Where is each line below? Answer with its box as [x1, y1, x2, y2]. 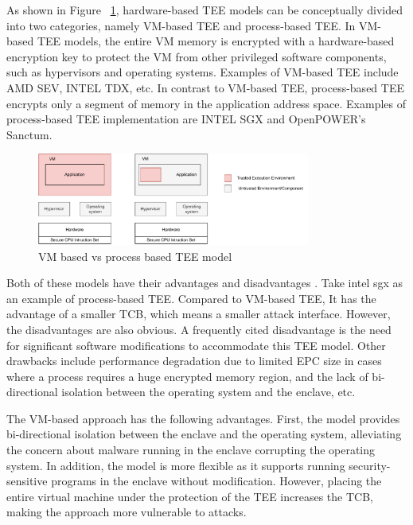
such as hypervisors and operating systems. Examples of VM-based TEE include [6, 64, 399, 80]
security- [349, 457, 391, 473]
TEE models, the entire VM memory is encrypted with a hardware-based [37, 33, 395, 49]
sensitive [6, 472, 48, 489]
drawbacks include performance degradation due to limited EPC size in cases [6, 352, 382, 369]
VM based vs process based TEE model [38, 247, 232, 264]
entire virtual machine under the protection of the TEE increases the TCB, [6, 488, 373, 504]
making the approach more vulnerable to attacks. [6, 504, 247, 520]
